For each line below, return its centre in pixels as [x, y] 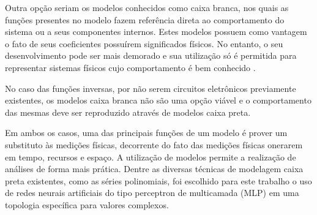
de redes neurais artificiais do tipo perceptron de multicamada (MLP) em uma [152, 193]
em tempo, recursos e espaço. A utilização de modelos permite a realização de [151, 157]
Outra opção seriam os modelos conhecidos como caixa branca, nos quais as [147, 7]
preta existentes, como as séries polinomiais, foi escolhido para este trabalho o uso [158, 180]
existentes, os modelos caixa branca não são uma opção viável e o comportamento [158, 100]
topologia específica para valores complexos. [87, 204]
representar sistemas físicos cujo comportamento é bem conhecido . [130, 67]
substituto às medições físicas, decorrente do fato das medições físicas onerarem [154, 144]
